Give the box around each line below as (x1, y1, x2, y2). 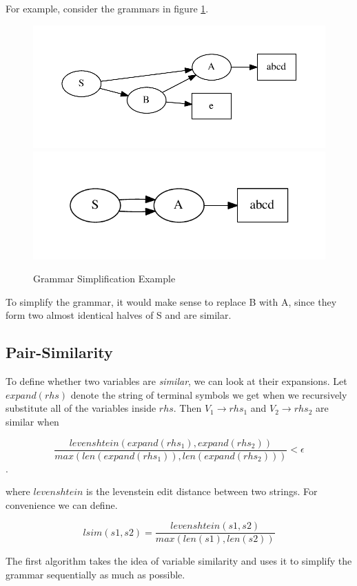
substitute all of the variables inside (6, 401, 156, 415)
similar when (6, 414, 59, 428)
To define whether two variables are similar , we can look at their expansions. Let (6, 374, 347, 388)
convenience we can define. (6, 497, 118, 512)
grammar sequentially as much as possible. (6, 567, 185, 582)
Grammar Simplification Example (33, 271, 176, 286)
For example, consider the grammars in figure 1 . (6, 1, 209, 15)
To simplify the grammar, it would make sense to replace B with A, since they (6, 294, 337, 308)
